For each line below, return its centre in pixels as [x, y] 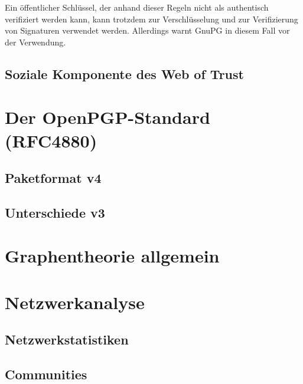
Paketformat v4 [53, 178]
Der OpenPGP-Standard [107, 117]
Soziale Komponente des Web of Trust [124, 73]
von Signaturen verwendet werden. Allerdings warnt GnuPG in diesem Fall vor [147, 30]
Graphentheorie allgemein [112, 256]
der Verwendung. [35, 42]
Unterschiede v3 [55, 212]
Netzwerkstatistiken [67, 339]
